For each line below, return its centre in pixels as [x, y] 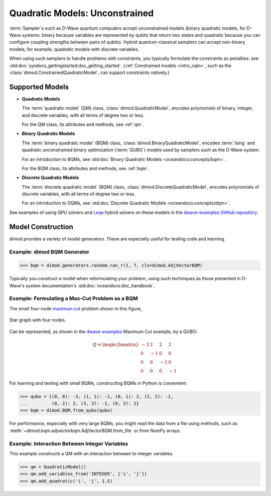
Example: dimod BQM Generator [49, 252]
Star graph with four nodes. [38, 320]
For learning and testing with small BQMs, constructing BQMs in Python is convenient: [98, 383]
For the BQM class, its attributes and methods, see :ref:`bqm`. [86, 168]
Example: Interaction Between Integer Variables [69, 444]
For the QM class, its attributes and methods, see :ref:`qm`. [83, 124]
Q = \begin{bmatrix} [116, 344]
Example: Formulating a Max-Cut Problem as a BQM [74, 298]
